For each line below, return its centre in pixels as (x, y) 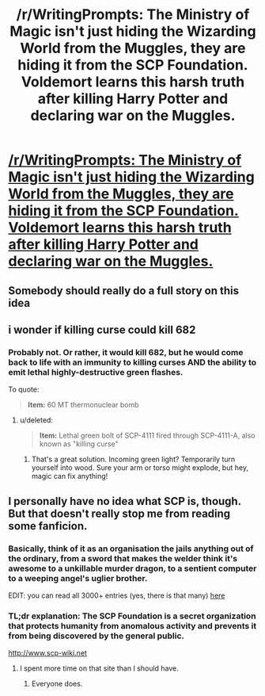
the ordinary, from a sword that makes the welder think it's (123, 558)
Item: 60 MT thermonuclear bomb (83, 405)
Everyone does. (57, 684)
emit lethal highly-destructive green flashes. (96, 372)
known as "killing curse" (79, 444)
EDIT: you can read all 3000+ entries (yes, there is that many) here (117, 595)
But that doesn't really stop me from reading (119, 513)
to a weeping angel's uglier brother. (78, 578)
